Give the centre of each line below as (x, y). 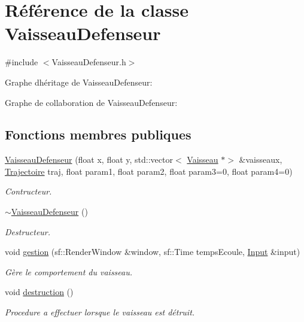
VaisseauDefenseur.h (89, 62)
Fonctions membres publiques (98, 134)
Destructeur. (28, 231)
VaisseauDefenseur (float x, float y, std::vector (89, 160)
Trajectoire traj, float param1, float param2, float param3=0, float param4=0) (149, 171)
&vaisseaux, (261, 160)
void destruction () (39, 292)
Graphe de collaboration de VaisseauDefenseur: (91, 102)
